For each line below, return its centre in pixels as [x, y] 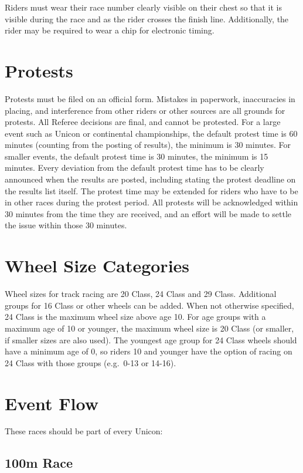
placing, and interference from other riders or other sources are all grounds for [145, 110]
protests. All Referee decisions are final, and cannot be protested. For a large [143, 122]
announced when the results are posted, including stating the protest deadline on [150, 179]
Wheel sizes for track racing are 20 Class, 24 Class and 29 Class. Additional [141, 294]
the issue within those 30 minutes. [66, 225]
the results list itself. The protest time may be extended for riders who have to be [151, 190]
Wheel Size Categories [97, 266]
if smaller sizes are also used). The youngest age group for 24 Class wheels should [151, 339]
